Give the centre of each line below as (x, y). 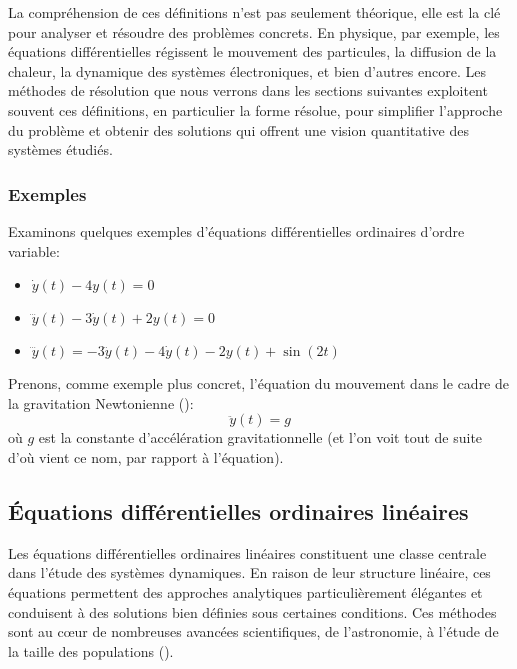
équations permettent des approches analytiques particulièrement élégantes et (245, 591)
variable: (34, 250)
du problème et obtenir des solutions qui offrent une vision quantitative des (238, 129)
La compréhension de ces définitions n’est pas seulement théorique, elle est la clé (254, 12)
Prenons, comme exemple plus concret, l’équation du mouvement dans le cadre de (259, 383)
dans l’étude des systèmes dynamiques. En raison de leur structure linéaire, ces (249, 572)
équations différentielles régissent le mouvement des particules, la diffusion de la (252, 51)
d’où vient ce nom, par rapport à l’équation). (146, 456)
